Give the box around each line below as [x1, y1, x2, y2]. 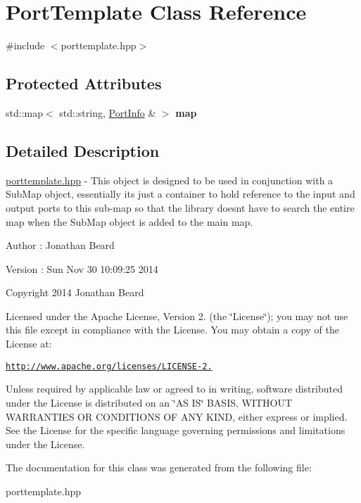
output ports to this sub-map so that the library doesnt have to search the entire [6, 200, 355, 215]
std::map [6, 105, 43, 120]
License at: [6, 336, 52, 351]
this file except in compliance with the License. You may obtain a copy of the [6, 322, 339, 337]
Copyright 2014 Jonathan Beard [6, 285, 144, 300]
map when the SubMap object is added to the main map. [6, 214, 253, 229]
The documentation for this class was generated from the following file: [6, 460, 312, 475]
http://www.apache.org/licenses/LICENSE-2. [6, 361, 213, 371]
